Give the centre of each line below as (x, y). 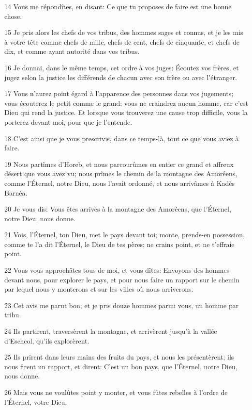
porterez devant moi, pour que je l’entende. (68, 122)
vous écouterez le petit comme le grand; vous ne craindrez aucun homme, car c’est (126, 103)
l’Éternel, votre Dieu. (36, 402)
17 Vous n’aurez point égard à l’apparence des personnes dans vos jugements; (119, 93)
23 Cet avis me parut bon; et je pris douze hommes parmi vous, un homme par (122, 305)
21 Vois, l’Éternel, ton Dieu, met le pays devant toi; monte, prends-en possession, (125, 235)
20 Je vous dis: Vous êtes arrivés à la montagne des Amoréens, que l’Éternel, (118, 209)
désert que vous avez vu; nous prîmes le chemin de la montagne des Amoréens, (121, 173)
